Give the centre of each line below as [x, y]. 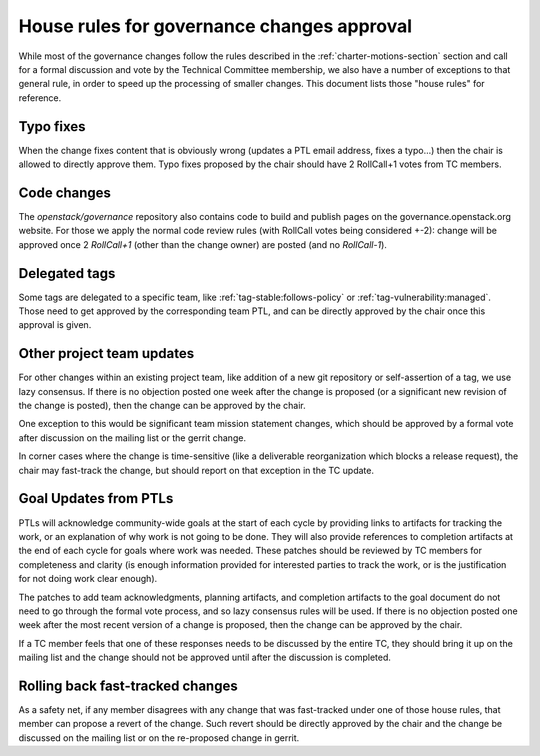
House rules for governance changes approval [215, 26]
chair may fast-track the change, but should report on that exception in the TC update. [196, 470]
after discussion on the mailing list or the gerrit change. [132, 437]
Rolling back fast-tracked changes [128, 685]
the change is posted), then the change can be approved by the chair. [162, 406]
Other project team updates [106, 353]
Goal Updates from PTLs [96, 498]
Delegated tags [67, 273]
